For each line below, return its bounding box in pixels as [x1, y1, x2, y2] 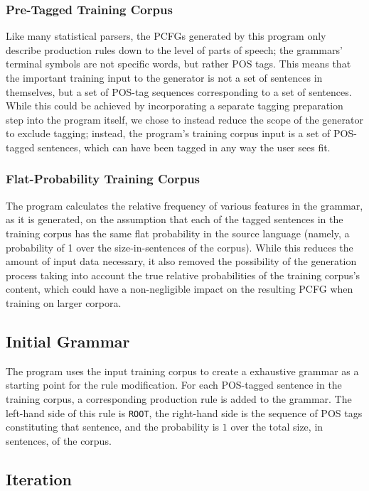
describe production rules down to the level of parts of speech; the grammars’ [6, 42, 343, 57]
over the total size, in [230, 419, 323, 434]
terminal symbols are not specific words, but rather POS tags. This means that [6, 56, 351, 71]
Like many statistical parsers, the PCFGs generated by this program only [6, 28, 326, 43]
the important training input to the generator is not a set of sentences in [6, 70, 323, 85]
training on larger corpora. [6, 295, 122, 310]
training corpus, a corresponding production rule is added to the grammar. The [6, 391, 352, 406]
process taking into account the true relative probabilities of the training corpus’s [6, 267, 360, 282]
